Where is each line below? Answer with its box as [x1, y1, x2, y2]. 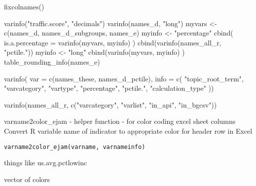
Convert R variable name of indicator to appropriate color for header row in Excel [4, 125, 253, 136]
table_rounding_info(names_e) [4, 56, 100, 67]
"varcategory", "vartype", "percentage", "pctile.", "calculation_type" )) [4, 83, 214, 93]
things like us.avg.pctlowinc [4, 157, 87, 168]
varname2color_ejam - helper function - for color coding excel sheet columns [4, 116, 236, 126]
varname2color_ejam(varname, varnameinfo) [4, 143, 146, 150]
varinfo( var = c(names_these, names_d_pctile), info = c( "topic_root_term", [4, 73, 244, 83]
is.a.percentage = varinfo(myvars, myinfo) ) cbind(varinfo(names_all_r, [4, 37, 221, 47]
